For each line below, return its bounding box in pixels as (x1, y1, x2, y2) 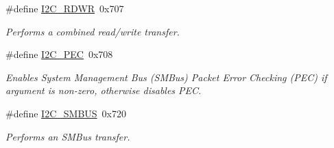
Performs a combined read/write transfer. (5, 24, 180, 38)
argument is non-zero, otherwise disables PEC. (5, 83, 202, 98)
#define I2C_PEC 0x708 (5, 47, 113, 61)
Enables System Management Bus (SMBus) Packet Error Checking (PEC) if (5, 70, 327, 84)
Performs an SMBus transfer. (5, 129, 130, 143)
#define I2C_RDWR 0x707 (5, 1, 124, 15)
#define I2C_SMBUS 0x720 (5, 106, 126, 120)
